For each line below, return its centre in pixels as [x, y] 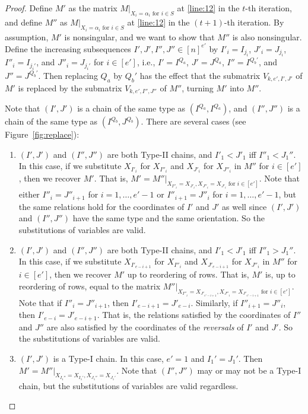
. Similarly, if [214, 302]
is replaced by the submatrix [70, 87]
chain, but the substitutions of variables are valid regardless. [128, 385]
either [29, 194]
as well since [245, 206]
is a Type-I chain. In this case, [108, 358]
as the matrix [93, 8]
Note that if [40, 302]
